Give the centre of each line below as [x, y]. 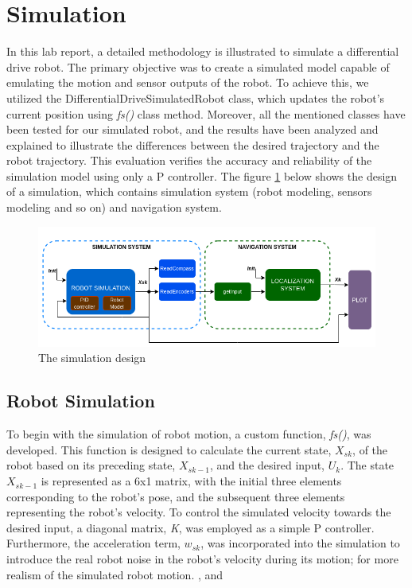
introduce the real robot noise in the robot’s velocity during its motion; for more [202, 559]
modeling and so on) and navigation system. [114, 207]
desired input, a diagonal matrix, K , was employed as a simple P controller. [190, 527]
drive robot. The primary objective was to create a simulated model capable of [198, 66]
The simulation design [92, 358]
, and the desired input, [267, 465]
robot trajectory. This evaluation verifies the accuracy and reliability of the [189, 160]
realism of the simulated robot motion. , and [115, 574]
